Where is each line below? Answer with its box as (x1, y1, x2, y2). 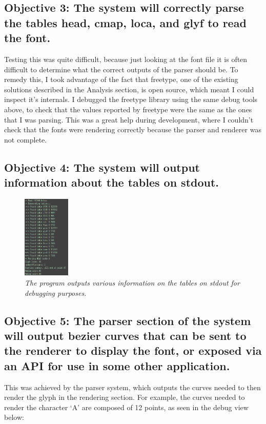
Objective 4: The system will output (4, 159, 200, 175)
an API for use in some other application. (4, 357, 230, 373)
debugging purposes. (25, 287, 87, 298)
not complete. (4, 134, 47, 145)
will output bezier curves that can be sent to (4, 328, 247, 343)
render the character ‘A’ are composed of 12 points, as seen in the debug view (4, 401, 249, 412)
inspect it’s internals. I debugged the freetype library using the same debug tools (4, 94, 258, 105)
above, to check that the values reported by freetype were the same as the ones (4, 104, 252, 114)
